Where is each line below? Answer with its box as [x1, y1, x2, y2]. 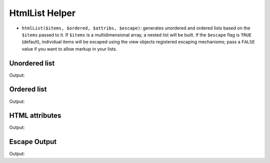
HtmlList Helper [9, 7, 76, 18]
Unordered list [9, 59, 55, 67]
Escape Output [9, 137, 57, 146]
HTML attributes [9, 111, 61, 120]
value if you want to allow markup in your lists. [21, 45, 117, 52]
